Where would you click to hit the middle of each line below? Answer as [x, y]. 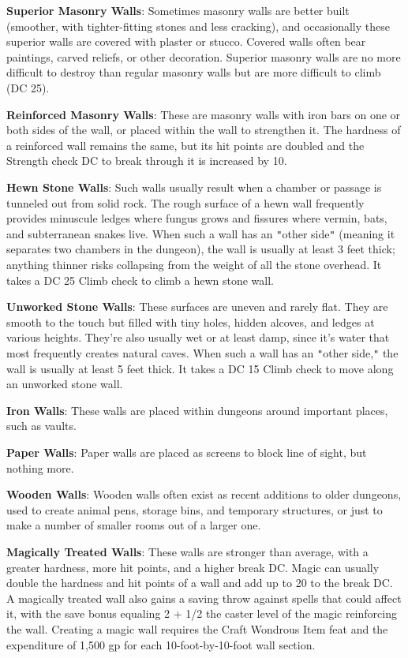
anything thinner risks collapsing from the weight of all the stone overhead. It [194, 264]
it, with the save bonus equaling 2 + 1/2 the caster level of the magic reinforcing [202, 613]
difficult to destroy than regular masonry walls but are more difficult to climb [194, 72]
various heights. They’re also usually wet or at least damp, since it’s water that [198, 337]
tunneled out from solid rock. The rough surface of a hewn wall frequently [185, 202]
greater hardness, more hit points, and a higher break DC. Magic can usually [193, 567]
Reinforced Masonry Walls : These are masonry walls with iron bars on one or [204, 114]
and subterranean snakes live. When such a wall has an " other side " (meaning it [201, 233]
